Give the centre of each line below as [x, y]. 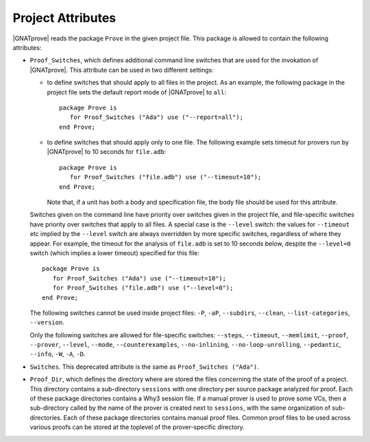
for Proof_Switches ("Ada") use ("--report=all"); [156, 117]
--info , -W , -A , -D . [58, 354]
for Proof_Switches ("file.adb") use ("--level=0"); [143, 288]
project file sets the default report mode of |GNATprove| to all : [136, 92]
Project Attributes [64, 18]
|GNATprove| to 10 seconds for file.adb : [107, 152]
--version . [47, 322]
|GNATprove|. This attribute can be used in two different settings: [122, 70]
